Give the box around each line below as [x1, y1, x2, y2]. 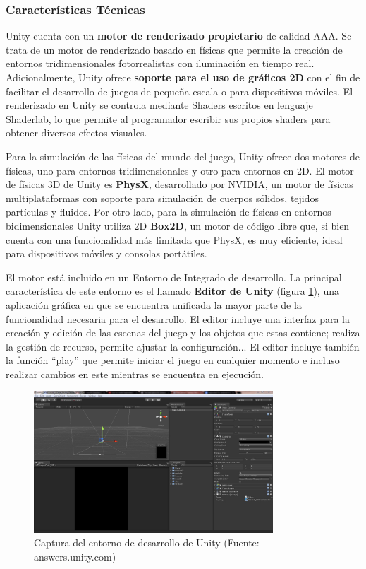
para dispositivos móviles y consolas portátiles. [6, 246, 207, 261]
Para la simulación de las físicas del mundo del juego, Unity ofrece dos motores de [6, 148, 360, 163]
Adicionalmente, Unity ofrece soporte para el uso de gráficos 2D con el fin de [6, 70, 360, 84]
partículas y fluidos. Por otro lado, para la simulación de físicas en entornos [6, 204, 331, 219]
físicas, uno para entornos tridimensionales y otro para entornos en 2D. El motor [6, 163, 354, 177]
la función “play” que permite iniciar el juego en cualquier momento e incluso [6, 353, 340, 368]
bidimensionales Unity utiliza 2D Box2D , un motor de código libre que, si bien [6, 218, 350, 233]
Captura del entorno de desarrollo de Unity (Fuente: [34, 535, 260, 550]
